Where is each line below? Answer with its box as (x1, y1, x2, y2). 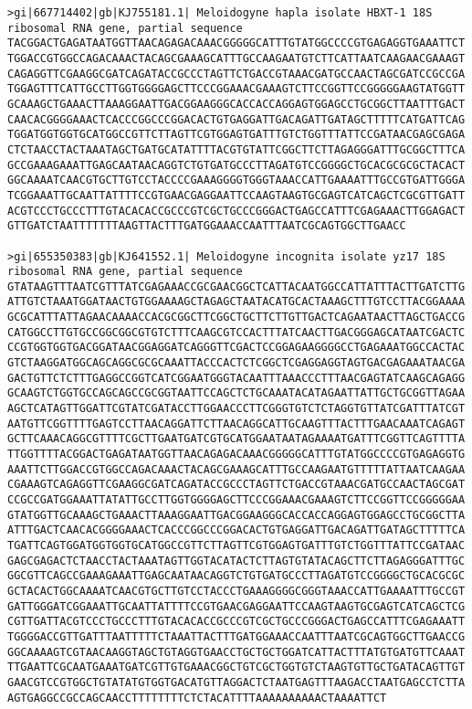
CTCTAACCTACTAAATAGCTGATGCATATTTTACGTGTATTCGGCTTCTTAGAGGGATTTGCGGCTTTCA (7, 143, 466, 156)
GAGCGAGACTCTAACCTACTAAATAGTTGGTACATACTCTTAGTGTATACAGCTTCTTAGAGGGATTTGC (7, 554, 466, 567)
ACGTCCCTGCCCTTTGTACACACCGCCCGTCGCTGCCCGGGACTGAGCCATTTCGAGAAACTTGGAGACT (7, 204, 466, 217)
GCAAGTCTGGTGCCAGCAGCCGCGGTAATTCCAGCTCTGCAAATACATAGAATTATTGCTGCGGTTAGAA (7, 386, 466, 400)
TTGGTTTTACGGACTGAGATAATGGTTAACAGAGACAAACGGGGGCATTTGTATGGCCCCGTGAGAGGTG (7, 448, 466, 461)
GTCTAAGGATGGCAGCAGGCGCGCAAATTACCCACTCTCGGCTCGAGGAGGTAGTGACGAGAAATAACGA (7, 356, 466, 370)
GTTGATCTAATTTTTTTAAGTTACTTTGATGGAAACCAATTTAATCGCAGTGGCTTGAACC (7, 219, 406, 233)
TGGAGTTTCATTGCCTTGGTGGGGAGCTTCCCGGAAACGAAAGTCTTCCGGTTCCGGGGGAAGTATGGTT (7, 82, 466, 96)
